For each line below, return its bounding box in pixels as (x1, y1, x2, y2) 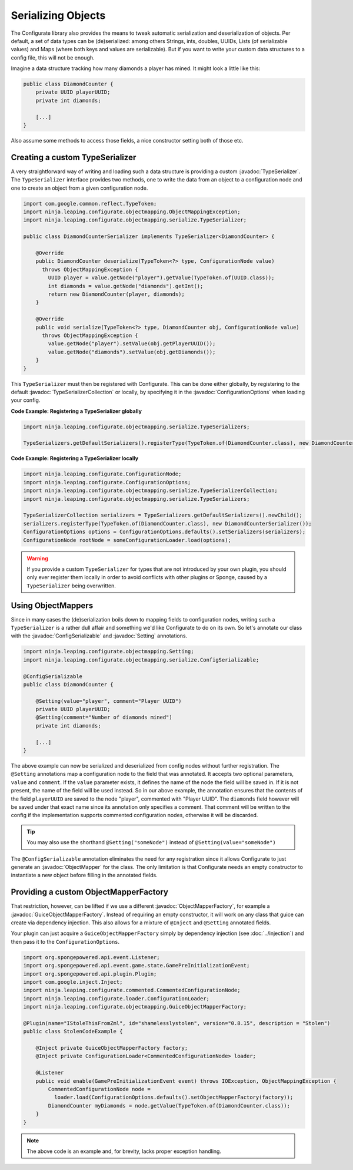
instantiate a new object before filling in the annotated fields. (11, 872, 158, 879)
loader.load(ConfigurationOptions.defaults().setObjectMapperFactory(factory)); (54, 1094, 294, 1101)
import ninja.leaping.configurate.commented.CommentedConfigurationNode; (23, 987, 241, 994)
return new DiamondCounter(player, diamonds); (48, 291, 185, 298)
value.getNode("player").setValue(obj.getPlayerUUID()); (48, 341, 216, 347)
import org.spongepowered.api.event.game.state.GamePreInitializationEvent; (23, 962, 250, 969)
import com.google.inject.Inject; (23, 979, 123, 985)
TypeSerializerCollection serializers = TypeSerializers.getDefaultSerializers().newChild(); (23, 512, 303, 518)
